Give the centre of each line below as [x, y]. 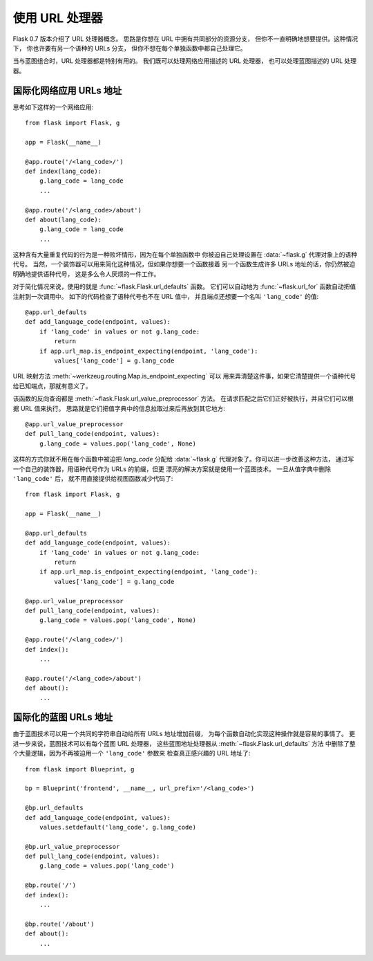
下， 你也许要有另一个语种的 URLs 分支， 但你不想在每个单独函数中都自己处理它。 [130, 48]
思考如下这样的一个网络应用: [53, 107]
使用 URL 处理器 [58, 18]
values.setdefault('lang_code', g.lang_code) [118, 827]
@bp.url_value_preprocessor [73, 846]
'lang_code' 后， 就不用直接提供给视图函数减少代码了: [93, 478]
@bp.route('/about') [60, 924]
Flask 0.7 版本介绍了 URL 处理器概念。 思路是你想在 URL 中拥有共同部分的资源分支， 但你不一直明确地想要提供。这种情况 [185, 39]
